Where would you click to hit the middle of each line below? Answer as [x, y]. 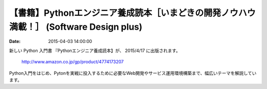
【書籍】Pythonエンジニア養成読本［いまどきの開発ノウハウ [132, 13]
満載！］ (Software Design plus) [76, 27]
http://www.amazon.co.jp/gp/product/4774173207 [73, 62]
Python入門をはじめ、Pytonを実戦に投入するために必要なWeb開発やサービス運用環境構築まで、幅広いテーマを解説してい [133, 73]
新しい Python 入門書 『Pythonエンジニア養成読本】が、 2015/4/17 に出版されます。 [95, 50]
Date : [15, 42]
